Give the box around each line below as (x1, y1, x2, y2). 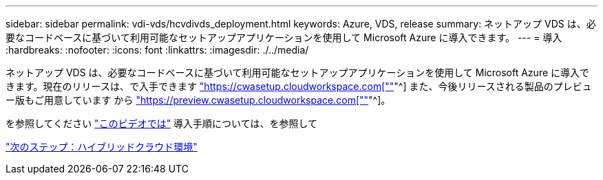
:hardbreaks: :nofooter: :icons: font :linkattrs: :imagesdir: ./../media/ (6, 44, 309, 56)
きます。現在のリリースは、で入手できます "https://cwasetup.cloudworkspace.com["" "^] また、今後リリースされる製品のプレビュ (6, 80, 592, 92)
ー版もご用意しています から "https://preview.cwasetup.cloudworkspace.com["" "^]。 (6, 94, 391, 106)
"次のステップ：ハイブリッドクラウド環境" (6, 141, 198, 153)
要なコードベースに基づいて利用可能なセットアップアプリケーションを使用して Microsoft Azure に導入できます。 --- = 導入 (6, 32, 562, 43)
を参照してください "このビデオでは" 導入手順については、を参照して (6, 117, 317, 129)
